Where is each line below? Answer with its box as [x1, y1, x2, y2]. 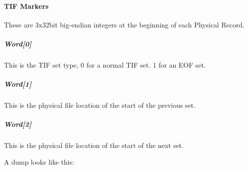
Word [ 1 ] [4, 79, 32, 89]
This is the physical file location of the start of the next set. [4, 140, 184, 150]
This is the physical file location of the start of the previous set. [4, 100, 196, 110]
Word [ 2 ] [4, 119, 32, 129]
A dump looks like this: [4, 156, 74, 167]
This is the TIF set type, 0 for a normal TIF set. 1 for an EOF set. [4, 59, 206, 70]
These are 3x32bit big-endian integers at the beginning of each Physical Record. [4, 19, 245, 29]
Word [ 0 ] [4, 38, 32, 49]
